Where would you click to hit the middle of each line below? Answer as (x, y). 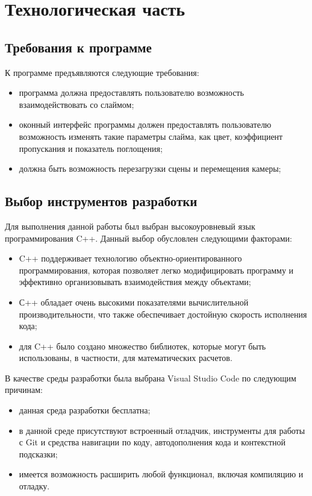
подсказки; (38, 454)
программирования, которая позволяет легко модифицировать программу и (156, 270)
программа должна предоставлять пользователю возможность (131, 93)
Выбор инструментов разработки (101, 201)
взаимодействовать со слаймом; (76, 104)
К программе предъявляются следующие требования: (102, 72)
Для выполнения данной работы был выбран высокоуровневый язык (130, 226)
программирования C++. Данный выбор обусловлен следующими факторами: (148, 238)
